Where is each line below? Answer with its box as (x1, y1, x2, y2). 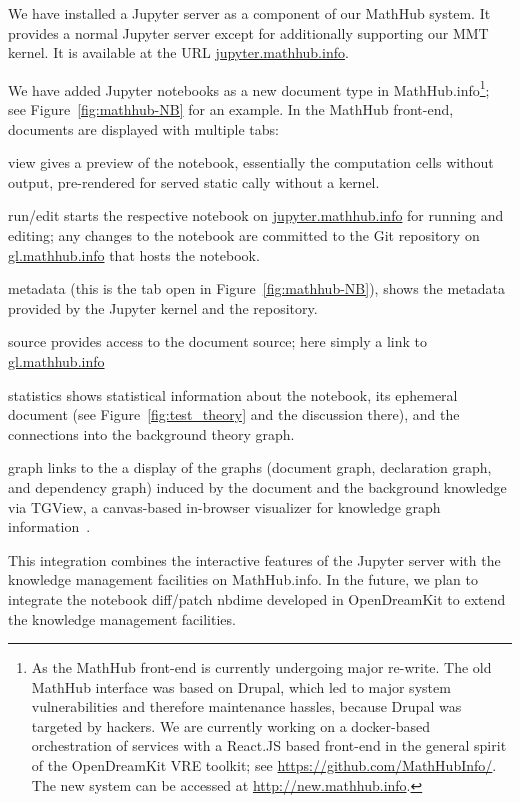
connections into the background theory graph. (8, 423, 295, 444)
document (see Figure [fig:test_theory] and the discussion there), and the (8, 404, 460, 425)
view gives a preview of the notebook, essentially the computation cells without (8, 152, 494, 173)
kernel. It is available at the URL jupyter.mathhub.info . (8, 42, 349, 63)
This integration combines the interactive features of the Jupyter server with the (8, 549, 501, 570)
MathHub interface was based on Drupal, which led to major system (31, 676, 451, 697)
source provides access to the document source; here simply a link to (8, 331, 428, 352)
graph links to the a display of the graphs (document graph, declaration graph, (8, 457, 492, 478)
